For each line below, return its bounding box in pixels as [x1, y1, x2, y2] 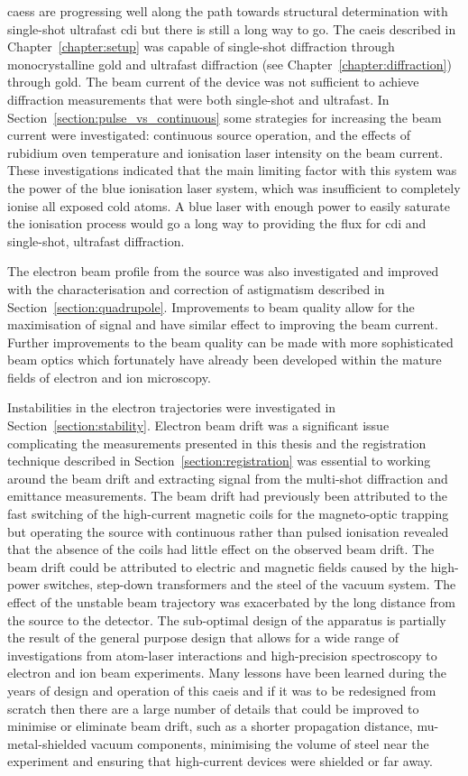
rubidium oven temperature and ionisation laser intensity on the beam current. [7, 143, 444, 162]
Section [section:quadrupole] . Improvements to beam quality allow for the [7, 297, 415, 316]
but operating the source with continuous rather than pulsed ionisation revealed [7, 522, 449, 540]
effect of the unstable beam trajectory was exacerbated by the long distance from [7, 593, 455, 611]
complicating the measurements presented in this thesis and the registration [7, 433, 427, 452]
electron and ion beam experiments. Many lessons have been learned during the [7, 663, 446, 682]
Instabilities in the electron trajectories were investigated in [7, 398, 336, 417]
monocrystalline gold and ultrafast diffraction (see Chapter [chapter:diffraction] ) [7, 54, 452, 73]
